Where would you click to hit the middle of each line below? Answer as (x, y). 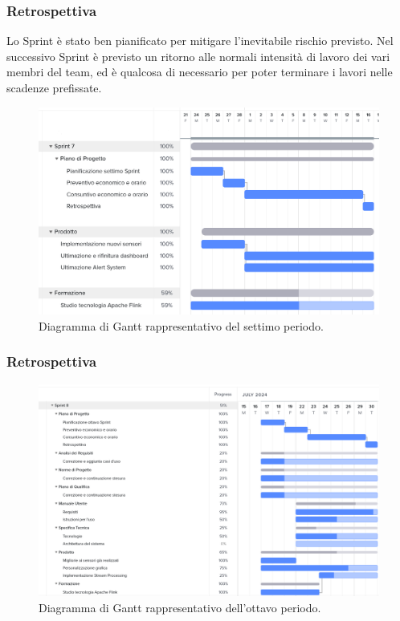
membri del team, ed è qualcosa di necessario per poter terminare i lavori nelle (200, 72)
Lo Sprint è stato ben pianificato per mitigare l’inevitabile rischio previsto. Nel (200, 41)
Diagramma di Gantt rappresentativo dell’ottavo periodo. (180, 607)
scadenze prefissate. (54, 87)
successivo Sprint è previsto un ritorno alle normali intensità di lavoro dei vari (198, 56)
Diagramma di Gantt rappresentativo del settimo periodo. (181, 325)
